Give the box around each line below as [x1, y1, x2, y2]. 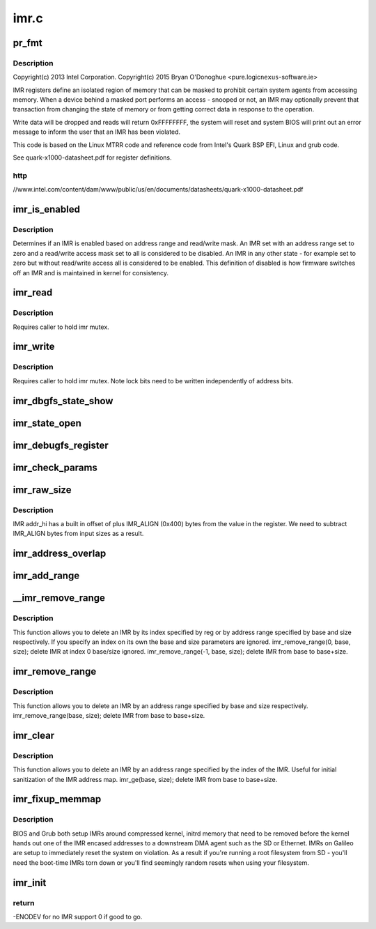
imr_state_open [13, 417, 81, 429]
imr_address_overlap [13, 548, 107, 560]
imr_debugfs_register [13, 439, 109, 451]
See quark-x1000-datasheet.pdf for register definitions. [13, 153, 172, 162]
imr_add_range [13, 570, 80, 582]
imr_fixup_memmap [13, 793, 102, 805]
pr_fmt [13, 37, 42, 49]
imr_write [13, 341, 55, 353]
